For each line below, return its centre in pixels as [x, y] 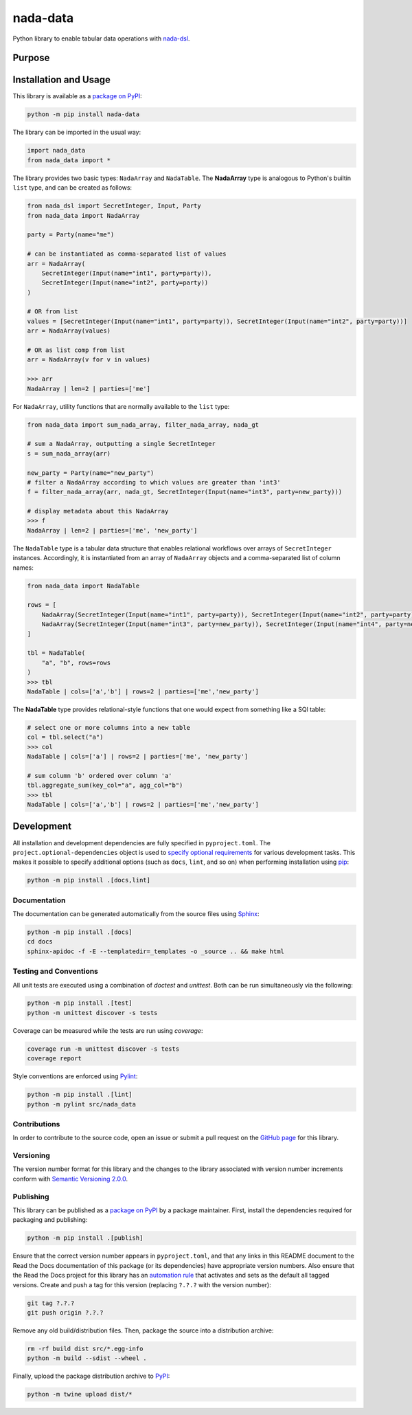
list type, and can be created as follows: [72, 188]
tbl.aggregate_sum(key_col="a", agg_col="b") [105, 786]
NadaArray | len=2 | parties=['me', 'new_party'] [112, 530]
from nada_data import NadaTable [83, 586]
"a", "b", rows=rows [76, 662]
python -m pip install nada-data [83, 114]
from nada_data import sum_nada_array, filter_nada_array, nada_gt [143, 425]
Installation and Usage [62, 80]
